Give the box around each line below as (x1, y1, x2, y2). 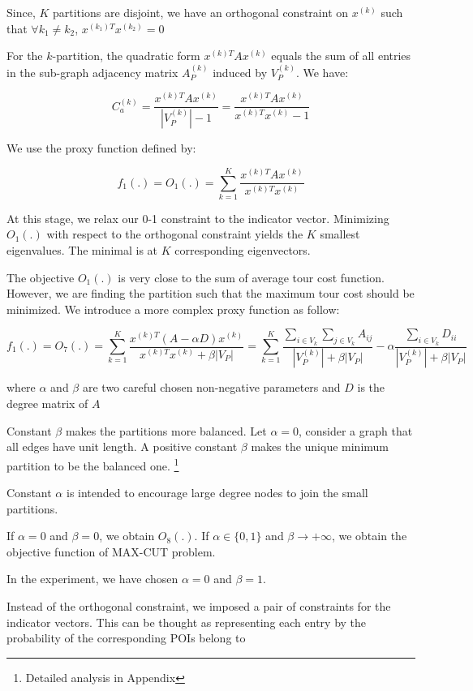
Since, (6, 4, 36, 20)
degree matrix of (6, 395, 88, 412)
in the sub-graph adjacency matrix (6, 63, 178, 80)
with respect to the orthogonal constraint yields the (46, 225, 303, 242)
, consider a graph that (299, 422, 413, 439)
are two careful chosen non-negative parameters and (82, 379, 341, 396)
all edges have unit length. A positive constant (6, 438, 238, 455)
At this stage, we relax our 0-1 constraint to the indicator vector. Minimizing (6, 209, 389, 226)
